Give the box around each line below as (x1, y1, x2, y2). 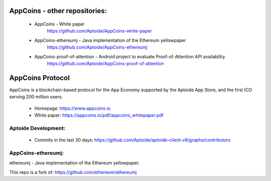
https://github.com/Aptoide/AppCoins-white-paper (47, 28, 153, 34)
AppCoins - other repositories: (9, 7, 107, 15)
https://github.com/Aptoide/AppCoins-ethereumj (47, 44, 148, 50)
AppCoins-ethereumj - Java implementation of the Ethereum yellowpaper (34, 37, 186, 43)
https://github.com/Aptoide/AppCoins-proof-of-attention (47, 60, 164, 66)
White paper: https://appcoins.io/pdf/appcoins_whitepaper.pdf (34, 112, 164, 118)
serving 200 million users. (9, 94, 63, 100)
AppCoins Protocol (9, 73, 70, 82)
